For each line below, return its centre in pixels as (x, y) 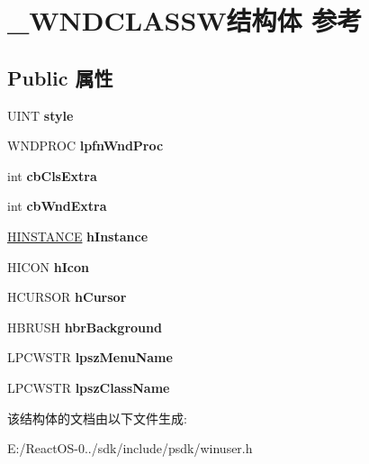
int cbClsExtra (52, 175)
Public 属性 (60, 77)
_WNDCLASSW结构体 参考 (185, 20)
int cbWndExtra (57, 206)
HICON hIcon (48, 266)
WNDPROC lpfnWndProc (85, 146)
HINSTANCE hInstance (78, 236)
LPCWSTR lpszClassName (89, 387)
